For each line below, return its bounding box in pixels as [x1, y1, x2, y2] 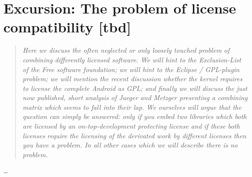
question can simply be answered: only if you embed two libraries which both [22, 111, 247, 121]
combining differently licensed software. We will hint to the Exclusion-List [22, 54, 241, 64]
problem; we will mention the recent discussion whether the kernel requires [22, 74, 243, 84]
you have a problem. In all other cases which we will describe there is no [22, 140, 238, 150]
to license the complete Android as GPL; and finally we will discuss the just [22, 83, 248, 93]
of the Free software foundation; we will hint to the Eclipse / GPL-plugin [22, 64, 240, 74]
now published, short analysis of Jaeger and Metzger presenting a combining [22, 92, 248, 103]
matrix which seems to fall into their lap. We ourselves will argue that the [22, 102, 242, 112]
